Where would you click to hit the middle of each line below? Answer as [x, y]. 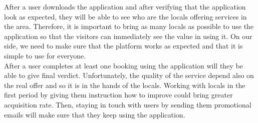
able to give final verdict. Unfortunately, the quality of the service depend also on [129, 75]
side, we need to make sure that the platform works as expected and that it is [123, 46]
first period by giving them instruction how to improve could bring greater [118, 95]
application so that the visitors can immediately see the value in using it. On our [128, 36]
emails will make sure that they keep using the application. [95, 114]
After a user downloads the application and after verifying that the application [125, 6]
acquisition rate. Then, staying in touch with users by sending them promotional [128, 104]
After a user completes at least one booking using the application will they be [123, 65]
